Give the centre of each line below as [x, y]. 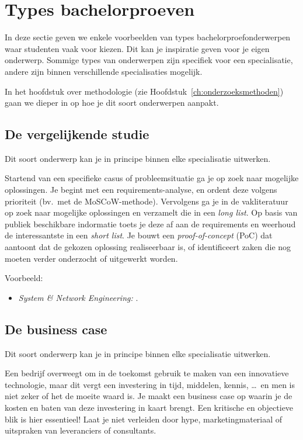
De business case [56, 329]
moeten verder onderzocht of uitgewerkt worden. [91, 258]
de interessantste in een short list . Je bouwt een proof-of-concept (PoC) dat [139, 235]
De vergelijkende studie [77, 134]
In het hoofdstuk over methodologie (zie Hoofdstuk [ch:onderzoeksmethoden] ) [144, 91]
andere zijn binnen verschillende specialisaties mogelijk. [104, 71]
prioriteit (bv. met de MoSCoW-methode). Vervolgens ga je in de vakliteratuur [147, 201]
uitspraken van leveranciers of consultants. [81, 430]
